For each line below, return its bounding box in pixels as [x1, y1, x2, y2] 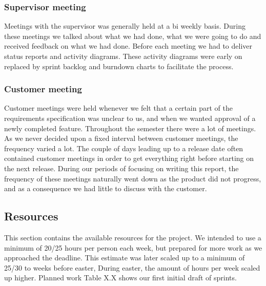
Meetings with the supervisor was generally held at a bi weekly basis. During [4, 21, 245, 31]
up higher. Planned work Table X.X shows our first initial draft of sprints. [4, 272, 237, 283]
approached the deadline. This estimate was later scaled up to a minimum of [4, 252, 245, 263]
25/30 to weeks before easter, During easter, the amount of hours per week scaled [4, 262, 260, 273]
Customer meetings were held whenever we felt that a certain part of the [4, 103, 233, 113]
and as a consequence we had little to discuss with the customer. [4, 183, 207, 194]
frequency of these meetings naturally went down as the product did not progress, [4, 173, 261, 183]
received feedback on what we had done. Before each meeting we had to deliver [4, 40, 253, 51]
